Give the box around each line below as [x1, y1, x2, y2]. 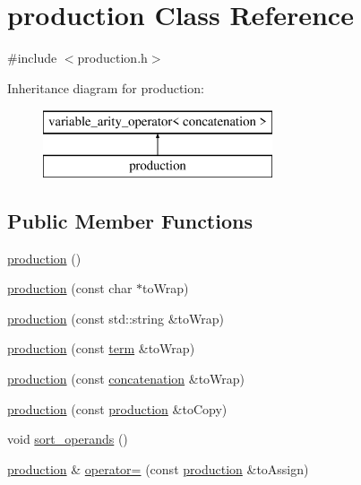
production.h [77, 48, 148, 67]
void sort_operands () [7, 429, 128, 448]
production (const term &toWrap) [7, 339, 195, 358]
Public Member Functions [7, 206, 253, 234]
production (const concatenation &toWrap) [7, 369, 245, 388]
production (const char [7, 279, 133, 298]
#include [7, 48, 57, 67]
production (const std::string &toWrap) [7, 308, 224, 327]
